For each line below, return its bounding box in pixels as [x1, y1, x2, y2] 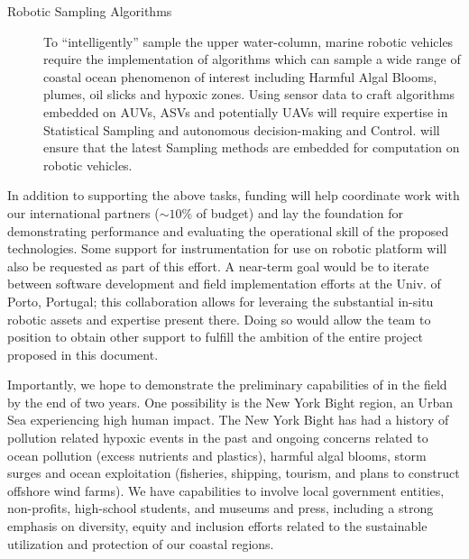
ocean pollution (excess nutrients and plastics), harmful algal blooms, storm [7, 445, 427, 464]
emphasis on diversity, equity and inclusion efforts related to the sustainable [7, 517, 428, 536]
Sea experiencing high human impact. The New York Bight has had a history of [7, 410, 449, 429]
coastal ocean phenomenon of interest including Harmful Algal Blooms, [43, 67, 437, 86]
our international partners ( [7, 203, 160, 222]
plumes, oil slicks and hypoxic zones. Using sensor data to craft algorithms [43, 85, 455, 104]
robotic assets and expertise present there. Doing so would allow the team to [7, 309, 431, 328]
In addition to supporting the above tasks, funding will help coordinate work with [7, 186, 460, 205]
